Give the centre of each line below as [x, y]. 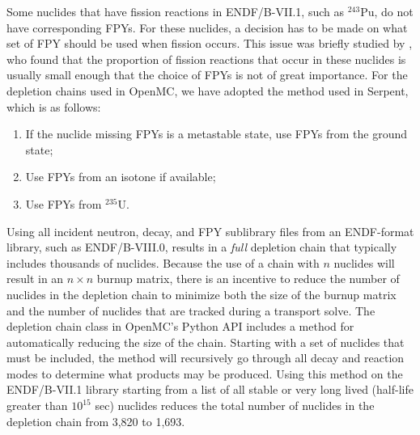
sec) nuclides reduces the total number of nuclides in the [235, 405]
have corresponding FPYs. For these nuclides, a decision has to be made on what [207, 27]
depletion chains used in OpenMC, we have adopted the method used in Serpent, [208, 90]
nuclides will [364, 262]
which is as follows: [54, 106]
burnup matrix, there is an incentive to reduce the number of [248, 279]
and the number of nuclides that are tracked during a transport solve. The [191, 310]
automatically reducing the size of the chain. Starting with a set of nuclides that [206, 342]
